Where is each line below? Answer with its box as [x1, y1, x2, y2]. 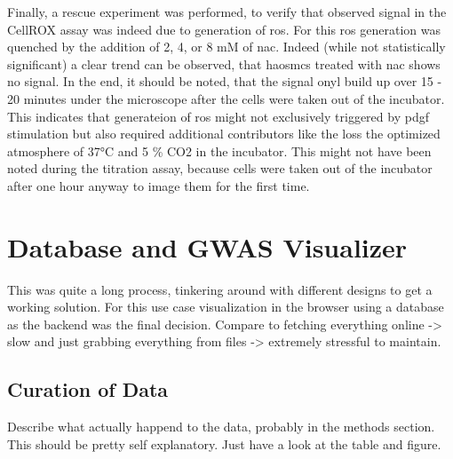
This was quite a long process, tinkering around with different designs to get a [7, 280, 433, 298]
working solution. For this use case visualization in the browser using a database [7, 297, 444, 316]
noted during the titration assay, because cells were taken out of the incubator [7, 159, 433, 178]
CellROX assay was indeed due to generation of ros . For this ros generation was [7, 20, 441, 38]
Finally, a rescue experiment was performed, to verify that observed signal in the [7, 3, 447, 20]
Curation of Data [7, 376, 169, 403]
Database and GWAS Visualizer [7, 228, 408, 265]
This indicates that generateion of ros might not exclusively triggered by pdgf [7, 107, 429, 125]
